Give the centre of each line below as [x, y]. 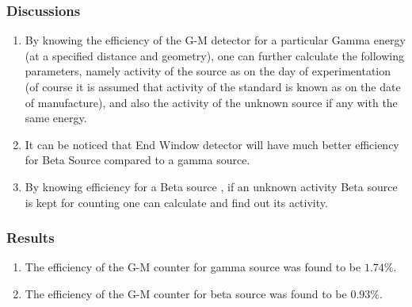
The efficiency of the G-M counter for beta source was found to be [186, 293]
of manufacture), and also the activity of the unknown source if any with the [211, 102]
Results [31, 238]
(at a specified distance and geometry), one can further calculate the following [215, 55]
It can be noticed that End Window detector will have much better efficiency [212, 144]
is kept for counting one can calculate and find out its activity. [176, 202]
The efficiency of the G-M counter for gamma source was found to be [193, 267]
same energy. [56, 118]
